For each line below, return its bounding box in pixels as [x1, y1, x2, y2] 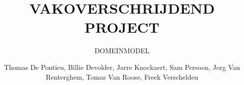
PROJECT [84, 17, 160, 37]
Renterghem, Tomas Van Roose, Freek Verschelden [46, 71, 198, 82]
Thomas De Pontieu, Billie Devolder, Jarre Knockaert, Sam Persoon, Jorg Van [4, 62, 240, 72]
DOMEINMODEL [94, 45, 150, 56]
